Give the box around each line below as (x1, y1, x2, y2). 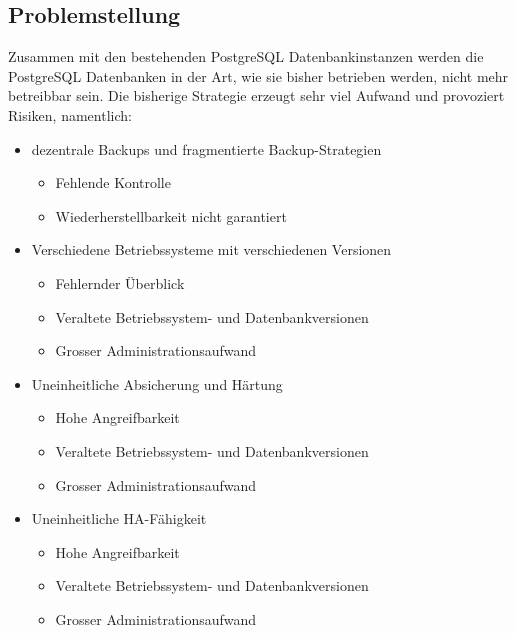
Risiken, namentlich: (8, 104, 132, 125)
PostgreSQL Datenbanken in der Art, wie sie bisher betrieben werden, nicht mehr (8, 65, 509, 86)
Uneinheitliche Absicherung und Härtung (31, 373, 283, 394)
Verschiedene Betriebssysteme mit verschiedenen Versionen (31, 239, 392, 260)
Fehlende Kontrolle (55, 172, 171, 193)
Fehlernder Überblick (55, 272, 185, 293)
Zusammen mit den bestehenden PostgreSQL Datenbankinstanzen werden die (8, 46, 484, 67)
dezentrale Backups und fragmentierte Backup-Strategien (31, 138, 382, 159)
